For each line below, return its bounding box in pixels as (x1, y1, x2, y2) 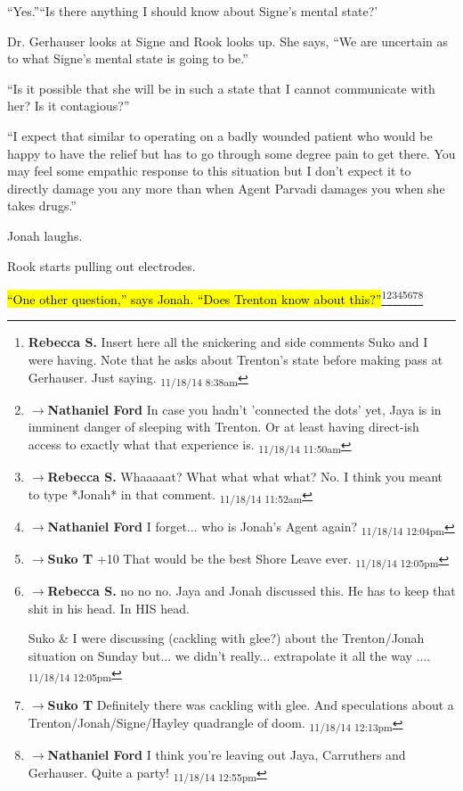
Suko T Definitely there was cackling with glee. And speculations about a (47, 696, 454, 714)
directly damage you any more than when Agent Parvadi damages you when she (7, 178, 445, 197)
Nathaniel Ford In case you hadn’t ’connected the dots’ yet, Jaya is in (47, 400, 442, 418)
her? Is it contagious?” (7, 96, 130, 115)
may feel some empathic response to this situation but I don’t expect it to (7, 161, 411, 180)
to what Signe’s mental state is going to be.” (7, 49, 248, 68)
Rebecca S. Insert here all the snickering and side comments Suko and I (28, 333, 428, 351)
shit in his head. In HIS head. (28, 598, 190, 617)
